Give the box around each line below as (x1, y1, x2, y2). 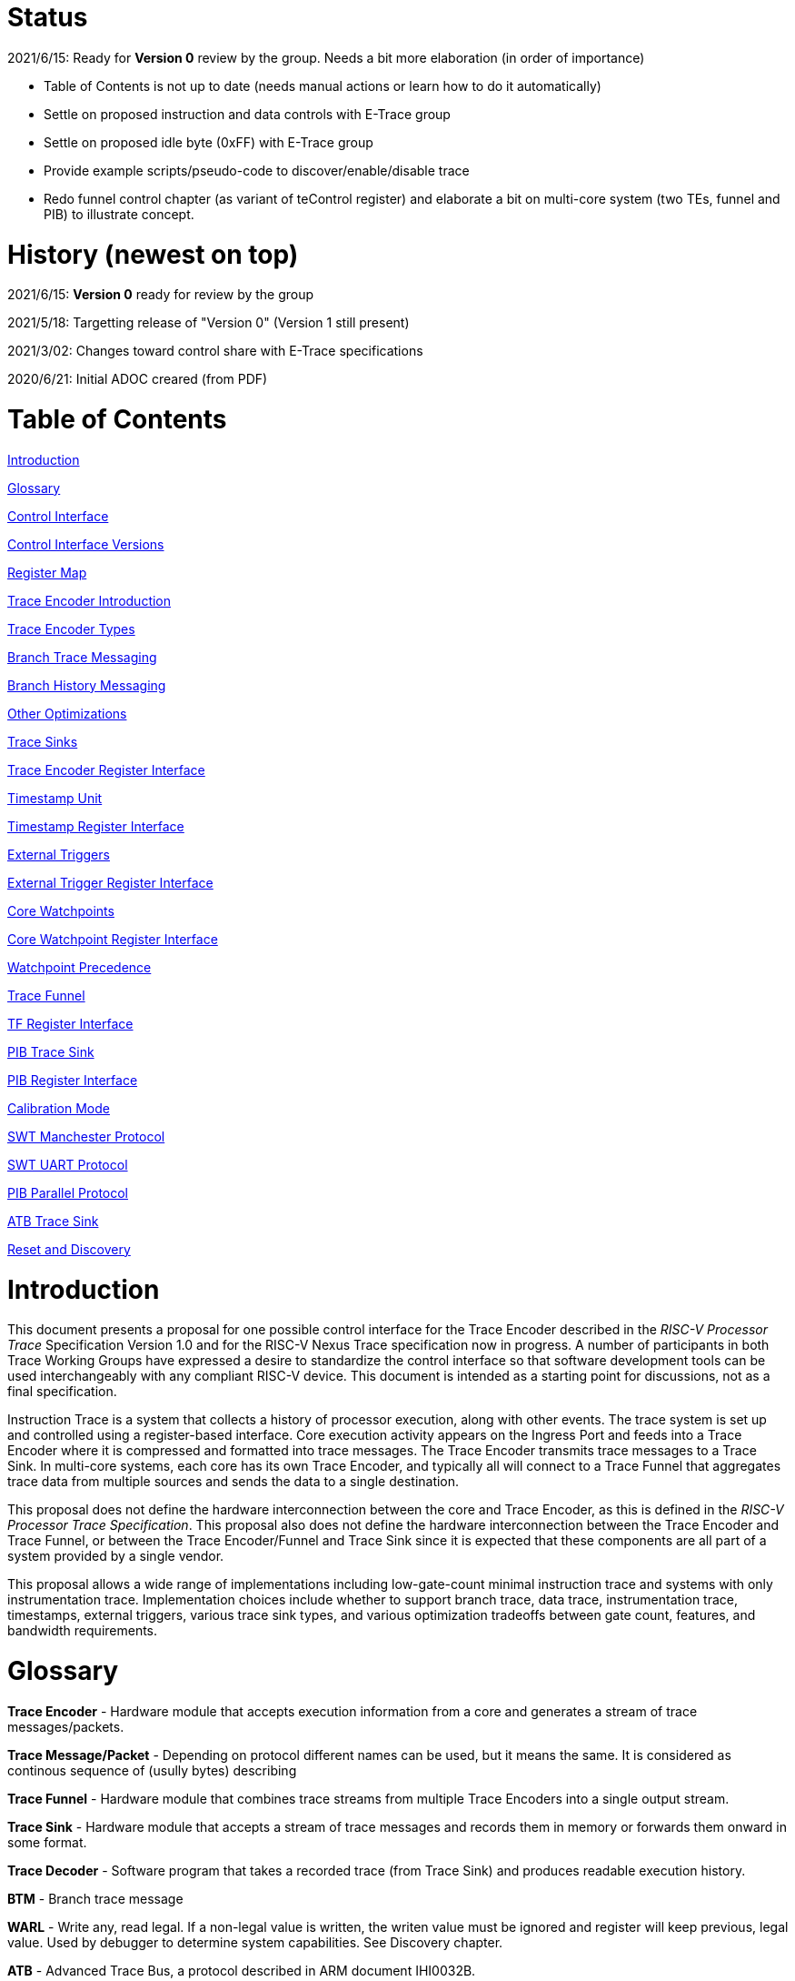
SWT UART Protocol (7, 1156, 128, 1172)
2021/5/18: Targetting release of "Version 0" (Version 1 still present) (7, 315, 410, 331)
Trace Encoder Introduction (7, 592, 172, 608)
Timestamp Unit (7, 789, 103, 806)
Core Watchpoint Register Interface (7, 930, 218, 947)
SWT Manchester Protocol (7, 1128, 165, 1144)
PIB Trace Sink (7, 1043, 94, 1060)
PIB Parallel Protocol (7, 1184, 128, 1201)
